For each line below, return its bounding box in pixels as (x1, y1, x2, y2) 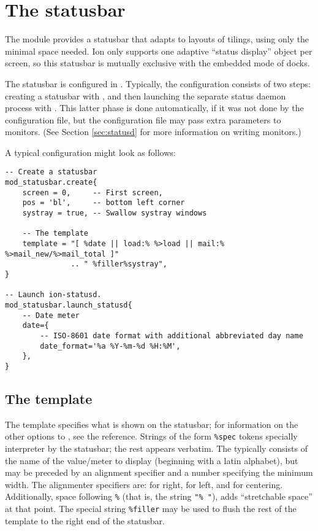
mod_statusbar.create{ (5, 178, 97, 187)
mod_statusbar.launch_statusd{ (5, 301, 132, 309)
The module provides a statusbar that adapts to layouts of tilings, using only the (5, 33, 309, 45)
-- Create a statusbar (5, 168, 97, 177)
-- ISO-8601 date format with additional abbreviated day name (40, 331, 303, 340)
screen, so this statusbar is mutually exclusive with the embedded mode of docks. (5, 56, 310, 69)
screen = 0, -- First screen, (22, 188, 163, 197)
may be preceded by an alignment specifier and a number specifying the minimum (5, 466, 313, 479)
